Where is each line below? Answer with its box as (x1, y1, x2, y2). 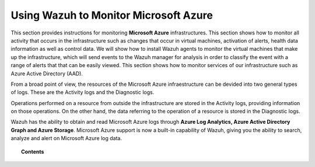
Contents (21, 148, 44, 155)
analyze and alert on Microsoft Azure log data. (10, 135, 123, 142)
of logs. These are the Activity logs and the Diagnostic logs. (10, 89, 155, 96)
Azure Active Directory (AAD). (10, 70, 83, 77)
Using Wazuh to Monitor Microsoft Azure (10, 9, 213, 22)
